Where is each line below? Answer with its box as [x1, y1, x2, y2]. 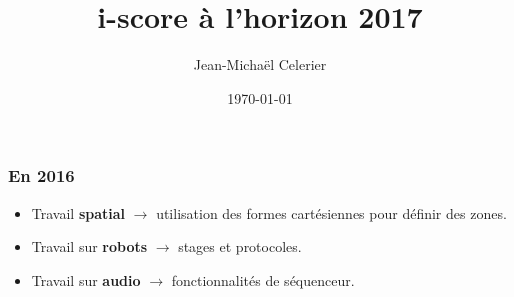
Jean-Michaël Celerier [193, 54, 327, 75]
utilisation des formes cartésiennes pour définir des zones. [156, 202, 507, 223]
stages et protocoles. [178, 236, 302, 257]
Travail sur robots [31, 236, 148, 257]
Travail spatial [31, 202, 126, 223]
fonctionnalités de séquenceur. [171, 269, 355, 290]
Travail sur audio [31, 269, 141, 290]
